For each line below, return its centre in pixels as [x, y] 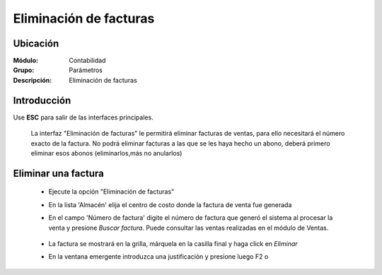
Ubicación [36, 43]
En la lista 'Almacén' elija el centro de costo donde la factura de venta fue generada [170, 204]
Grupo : [24, 70]
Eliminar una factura [58, 173]
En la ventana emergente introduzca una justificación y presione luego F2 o [158, 257]
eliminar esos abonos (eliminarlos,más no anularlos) [106, 153]
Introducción [42, 100]
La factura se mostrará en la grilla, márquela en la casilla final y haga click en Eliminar [173, 243]
